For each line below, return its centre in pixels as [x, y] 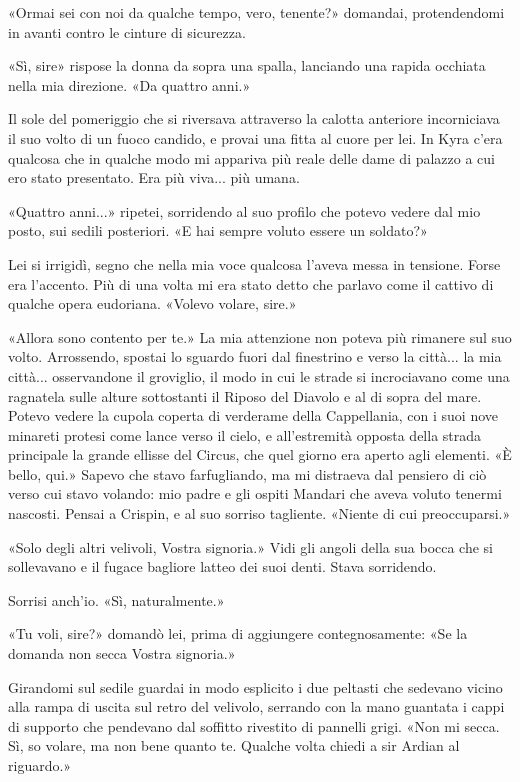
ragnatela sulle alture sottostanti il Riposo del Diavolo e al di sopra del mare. [245, 395]
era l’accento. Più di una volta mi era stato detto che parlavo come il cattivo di [251, 283]
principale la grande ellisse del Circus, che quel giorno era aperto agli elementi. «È [260, 454]
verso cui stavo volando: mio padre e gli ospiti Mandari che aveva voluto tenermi [255, 493]
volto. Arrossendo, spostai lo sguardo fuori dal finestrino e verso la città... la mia [255, 356]
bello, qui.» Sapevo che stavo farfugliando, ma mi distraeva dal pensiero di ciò [247, 473]
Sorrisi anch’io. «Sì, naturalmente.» [116, 599]
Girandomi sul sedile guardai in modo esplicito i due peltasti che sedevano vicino [255, 686]
